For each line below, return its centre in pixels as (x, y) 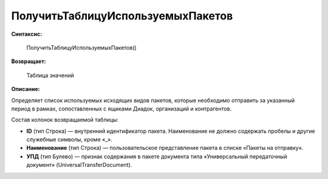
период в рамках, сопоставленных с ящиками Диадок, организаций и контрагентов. (121, 109)
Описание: (26, 89)
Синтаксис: (27, 34)
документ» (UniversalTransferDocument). (79, 165)
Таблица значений (50, 75)
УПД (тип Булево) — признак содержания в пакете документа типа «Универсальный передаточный (157, 156)
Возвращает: (29, 61)
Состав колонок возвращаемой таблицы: (65, 120)
